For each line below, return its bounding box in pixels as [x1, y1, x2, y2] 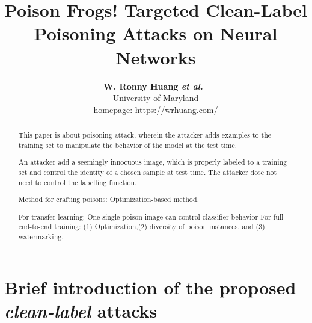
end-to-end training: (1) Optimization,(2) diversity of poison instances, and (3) [18, 221, 265, 232]
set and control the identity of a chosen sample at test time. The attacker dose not [18, 167, 277, 177]
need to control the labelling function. [18, 177, 137, 187]
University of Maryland [112, 91, 199, 104]
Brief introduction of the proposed [4, 274, 296, 299]
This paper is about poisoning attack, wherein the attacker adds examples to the [18, 130, 272, 140]
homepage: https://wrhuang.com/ [93, 103, 218, 115]
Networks [115, 45, 196, 69]
